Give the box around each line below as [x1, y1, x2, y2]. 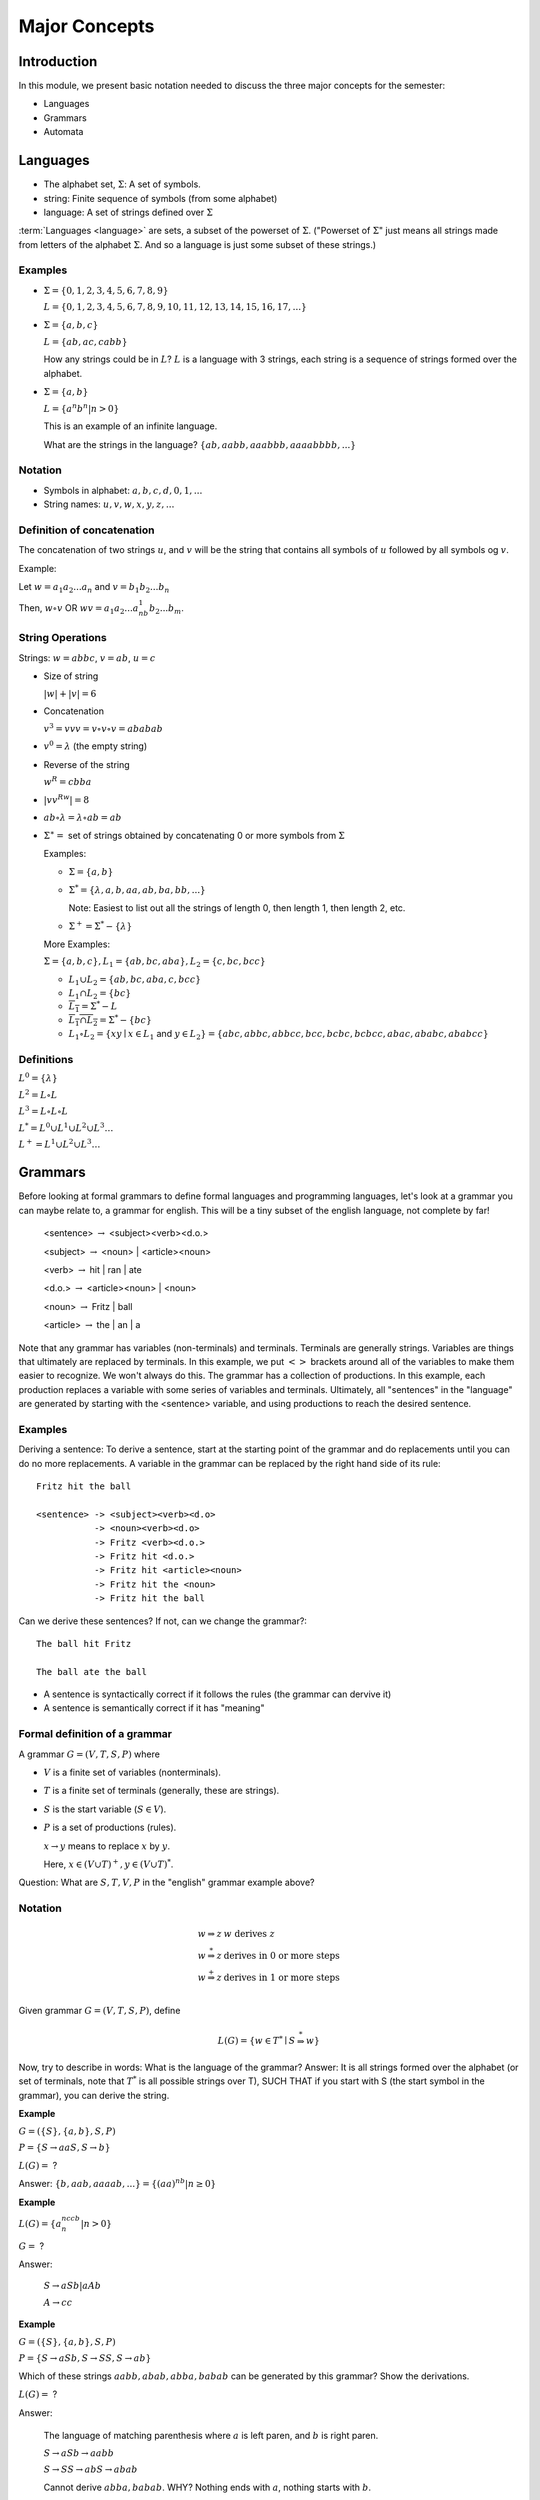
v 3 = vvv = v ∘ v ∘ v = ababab [43, 721, 164, 734]
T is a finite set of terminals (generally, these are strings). [43, 1785, 280, 1797]
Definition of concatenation [18, 523, 155, 537]
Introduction [18, 53, 98, 70]
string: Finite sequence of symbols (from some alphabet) [43, 192, 278, 204]
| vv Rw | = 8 [43, 792, 90, 805]
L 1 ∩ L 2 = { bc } [68, 987, 132, 1001]
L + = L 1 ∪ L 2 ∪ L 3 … [18, 1137, 101, 1150]
